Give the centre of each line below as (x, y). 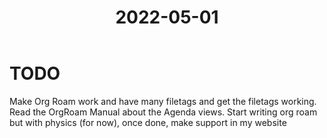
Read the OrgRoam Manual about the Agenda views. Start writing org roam (163, 112)
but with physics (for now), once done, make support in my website (148, 122)
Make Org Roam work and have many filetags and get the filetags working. (163, 101)
